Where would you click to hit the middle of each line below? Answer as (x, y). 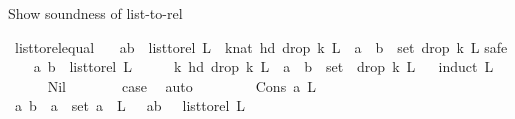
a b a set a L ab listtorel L (130, 105)
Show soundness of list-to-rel (95, 13)
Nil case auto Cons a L (181, 85)
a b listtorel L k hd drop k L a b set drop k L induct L (263, 66)
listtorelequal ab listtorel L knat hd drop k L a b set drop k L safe (261, 46)
